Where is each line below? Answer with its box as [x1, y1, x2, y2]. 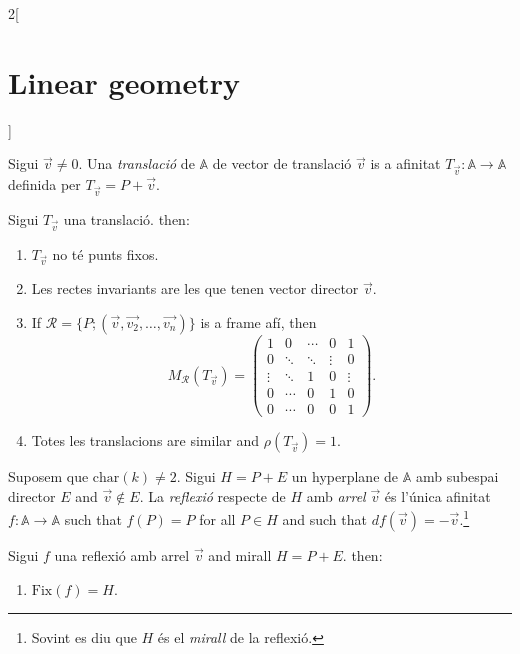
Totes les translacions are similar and [31, 430, 260, 451]
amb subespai [415, 466, 499, 487]
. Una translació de [78, 153, 195, 174]
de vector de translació [212, 153, 352, 174]
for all [199, 508, 236, 529]
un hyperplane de [291, 466, 399, 487]
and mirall [208, 544, 272, 565]
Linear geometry [8, 61, 240, 102]
